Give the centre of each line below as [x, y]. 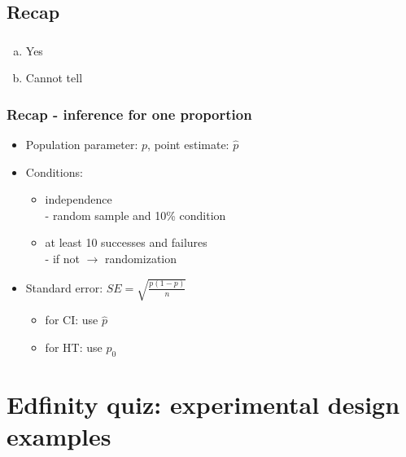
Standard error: [64, 287]
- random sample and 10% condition [135, 215]
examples [59, 435]
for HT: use [74, 347]
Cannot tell [54, 78]
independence [79, 199]
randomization [141, 259]
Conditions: [54, 171]
